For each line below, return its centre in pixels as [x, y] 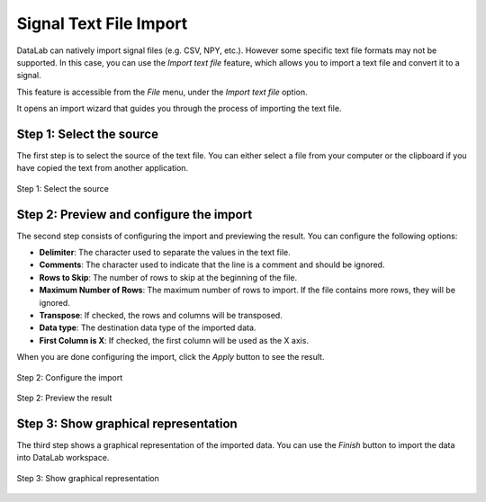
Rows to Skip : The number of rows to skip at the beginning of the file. [168, 277]
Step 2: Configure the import [70, 377]
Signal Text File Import [102, 23]
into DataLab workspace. [63, 458]
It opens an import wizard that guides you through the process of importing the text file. [179, 109]
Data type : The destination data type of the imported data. [148, 327]
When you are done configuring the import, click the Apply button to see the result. [171, 357]
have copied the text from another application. [103, 168]
